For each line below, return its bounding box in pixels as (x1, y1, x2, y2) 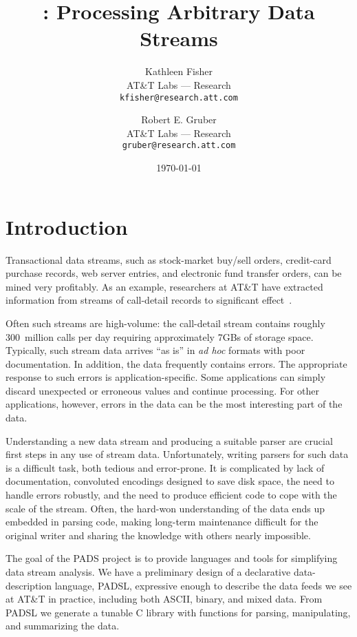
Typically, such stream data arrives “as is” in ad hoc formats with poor (6, 343, 305, 357)
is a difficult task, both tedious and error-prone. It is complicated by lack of (6, 460, 325, 474)
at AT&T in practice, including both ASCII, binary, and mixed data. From (6, 592, 323, 606)
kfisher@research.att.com (120, 92, 238, 103)
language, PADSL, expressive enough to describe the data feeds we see (54, 578, 352, 592)
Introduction (6, 212, 128, 240)
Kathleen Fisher (145, 64, 213, 79)
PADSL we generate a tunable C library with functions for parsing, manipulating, (6, 605, 351, 619)
